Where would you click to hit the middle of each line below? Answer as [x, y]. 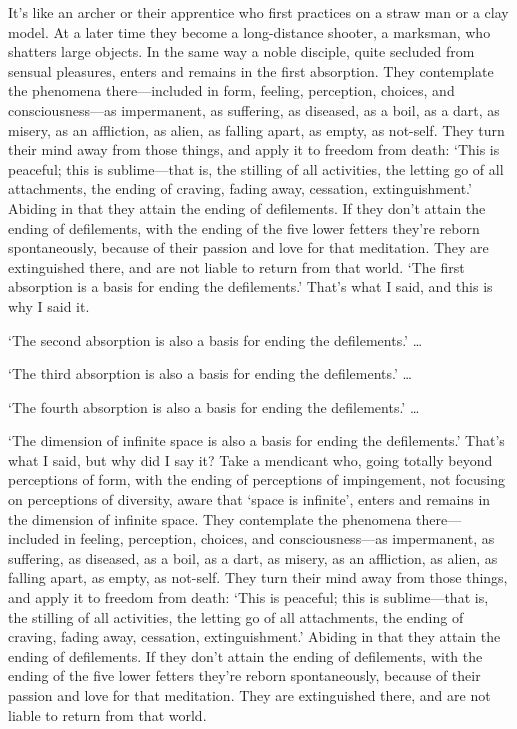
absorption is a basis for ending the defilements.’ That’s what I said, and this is [250, 286]
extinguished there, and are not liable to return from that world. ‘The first [236, 266]
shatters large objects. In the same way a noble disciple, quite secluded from [241, 51]
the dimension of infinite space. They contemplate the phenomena [210, 518]
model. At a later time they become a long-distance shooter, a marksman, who [249, 31]
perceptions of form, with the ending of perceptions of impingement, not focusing [256, 479]
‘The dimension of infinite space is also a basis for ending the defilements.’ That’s [256, 440]
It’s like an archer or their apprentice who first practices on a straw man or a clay [258, 12]
